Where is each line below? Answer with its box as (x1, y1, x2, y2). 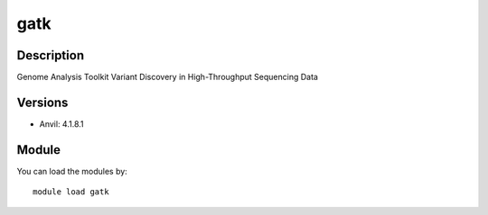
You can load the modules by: (16, 166, 128, 176)
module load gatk (33, 187, 109, 197)
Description (16, 48, 85, 63)
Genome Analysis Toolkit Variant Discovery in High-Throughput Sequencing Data (16, 72, 318, 83)
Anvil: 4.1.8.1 (39, 118, 85, 130)
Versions (16, 94, 69, 110)
